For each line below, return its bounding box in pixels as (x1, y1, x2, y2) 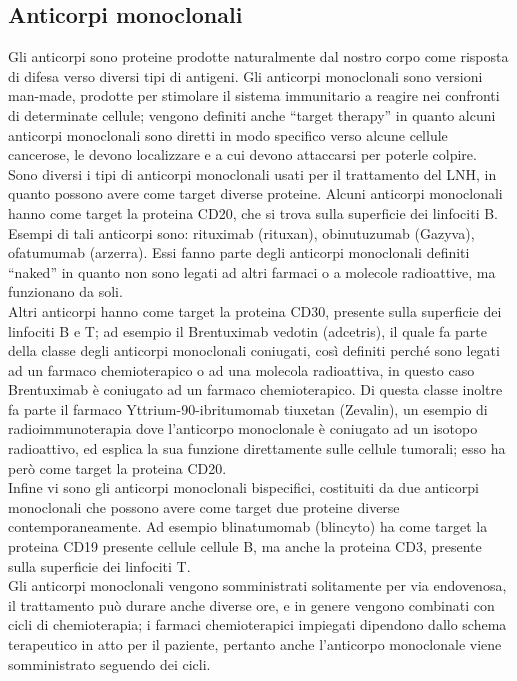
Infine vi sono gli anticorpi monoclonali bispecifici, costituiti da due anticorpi (8, 477, 479, 498)
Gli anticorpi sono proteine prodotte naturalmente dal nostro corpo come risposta (8, 46, 509, 67)
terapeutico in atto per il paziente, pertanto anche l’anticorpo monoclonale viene (8, 634, 502, 655)
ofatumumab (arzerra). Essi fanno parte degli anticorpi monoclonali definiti (8, 242, 470, 263)
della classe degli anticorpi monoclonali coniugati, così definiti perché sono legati (8, 340, 500, 361)
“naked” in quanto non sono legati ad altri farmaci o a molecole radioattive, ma (8, 261, 496, 282)
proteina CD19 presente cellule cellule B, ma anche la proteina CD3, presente (8, 536, 482, 557)
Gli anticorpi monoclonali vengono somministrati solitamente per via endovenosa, (8, 575, 507, 596)
